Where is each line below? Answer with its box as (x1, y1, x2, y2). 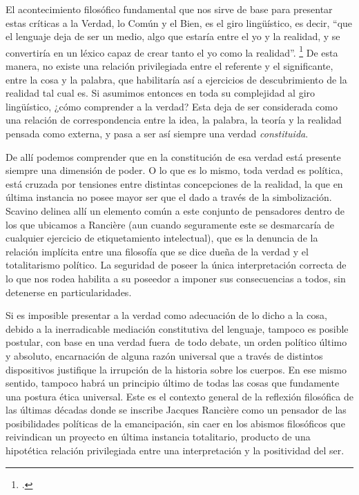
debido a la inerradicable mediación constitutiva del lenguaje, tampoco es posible (6, 321, 349, 336)
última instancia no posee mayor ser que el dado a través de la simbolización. (6, 190, 332, 204)
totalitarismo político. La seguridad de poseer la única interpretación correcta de (6, 258, 347, 272)
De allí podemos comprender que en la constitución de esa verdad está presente (6, 149, 341, 164)
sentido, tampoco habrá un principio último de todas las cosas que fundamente (6, 376, 340, 390)
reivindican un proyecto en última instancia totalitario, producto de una (6, 429, 311, 444)
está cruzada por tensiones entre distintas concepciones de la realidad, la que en (6, 176, 343, 191)
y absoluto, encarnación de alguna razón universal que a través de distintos (6, 348, 323, 362)
